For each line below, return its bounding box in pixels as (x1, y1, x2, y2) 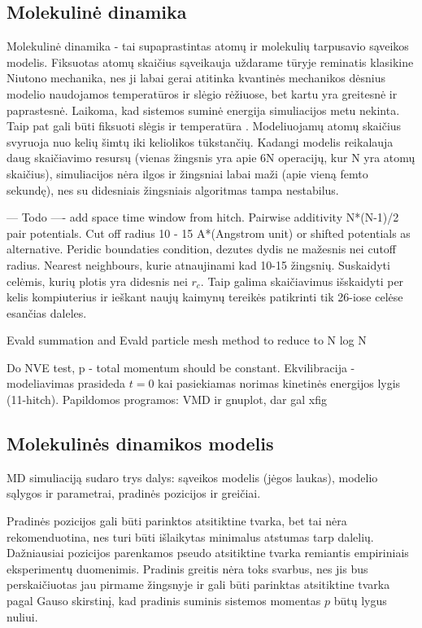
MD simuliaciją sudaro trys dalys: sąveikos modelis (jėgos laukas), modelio (7, 468, 378, 485)
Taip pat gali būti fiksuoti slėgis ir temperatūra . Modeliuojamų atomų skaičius (7, 117, 402, 134)
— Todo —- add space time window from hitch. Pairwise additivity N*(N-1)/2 (7, 209, 399, 226)
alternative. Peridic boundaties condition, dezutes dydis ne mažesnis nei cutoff (7, 240, 396, 257)
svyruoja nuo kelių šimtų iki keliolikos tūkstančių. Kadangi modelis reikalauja (7, 133, 394, 150)
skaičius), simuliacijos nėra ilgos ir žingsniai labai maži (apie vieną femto (7, 165, 368, 182)
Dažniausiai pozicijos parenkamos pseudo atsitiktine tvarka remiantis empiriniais (7, 544, 409, 561)
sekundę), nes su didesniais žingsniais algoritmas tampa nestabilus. (7, 181, 339, 198)
